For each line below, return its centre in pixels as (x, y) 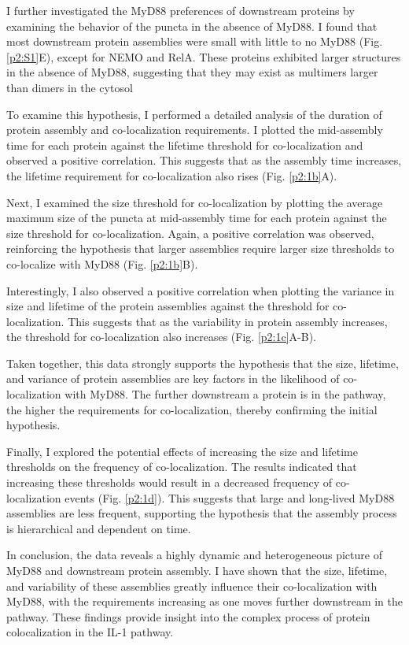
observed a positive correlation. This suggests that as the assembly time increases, (204, 160)
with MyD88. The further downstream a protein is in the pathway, (225, 394)
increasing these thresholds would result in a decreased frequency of (169, 482)
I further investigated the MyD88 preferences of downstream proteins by (181, 10)
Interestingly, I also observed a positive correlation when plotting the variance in (201, 290)
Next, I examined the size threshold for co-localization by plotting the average (195, 202)
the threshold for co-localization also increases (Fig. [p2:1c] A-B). (161, 337)
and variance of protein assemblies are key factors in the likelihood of (173, 378)
